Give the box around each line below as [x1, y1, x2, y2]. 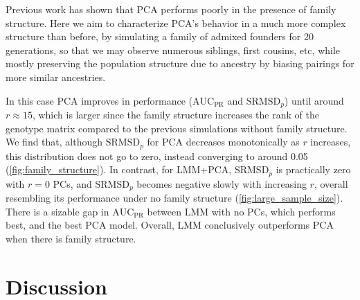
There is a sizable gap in [6, 204, 109, 218]
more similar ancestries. [6, 69, 106, 84]
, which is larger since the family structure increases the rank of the [32, 107, 319, 122]
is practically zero [276, 162, 351, 177]
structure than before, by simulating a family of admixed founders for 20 [6, 29, 314, 44]
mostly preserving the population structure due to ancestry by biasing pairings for [6, 56, 354, 71]
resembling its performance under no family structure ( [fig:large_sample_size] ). [6, 191, 343, 205]
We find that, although [6, 134, 103, 149]
